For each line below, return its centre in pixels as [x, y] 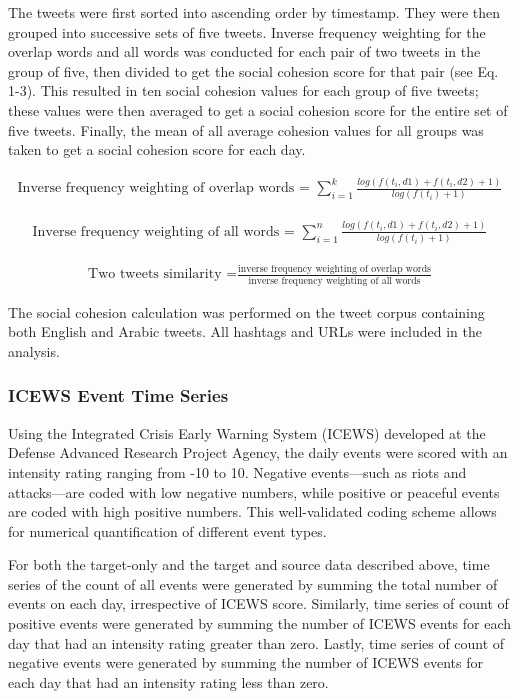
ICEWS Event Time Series [118, 395]
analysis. [34, 350]
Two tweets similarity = [163, 274]
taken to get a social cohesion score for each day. [157, 149]
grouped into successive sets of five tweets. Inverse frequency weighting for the [247, 31]
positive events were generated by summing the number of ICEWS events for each [260, 623]
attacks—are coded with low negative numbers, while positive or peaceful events [254, 491]
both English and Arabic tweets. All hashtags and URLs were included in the [245, 331]
